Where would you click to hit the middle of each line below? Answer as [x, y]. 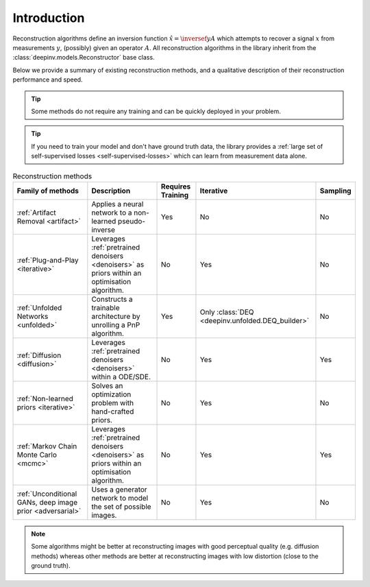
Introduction [49, 18]
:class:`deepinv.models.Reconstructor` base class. [84, 58]
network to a [112, 213]
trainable [106, 307]
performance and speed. [48, 80]
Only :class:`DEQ [227, 312]
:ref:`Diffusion [39, 355]
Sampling [336, 191]
